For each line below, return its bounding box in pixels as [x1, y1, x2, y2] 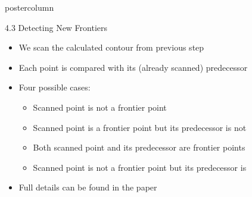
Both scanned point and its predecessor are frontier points [33, 141, 245, 154]
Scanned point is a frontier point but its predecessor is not [33, 121, 247, 133]
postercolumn [5, 1, 54, 13]
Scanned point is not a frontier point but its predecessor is [33, 161, 247, 173]
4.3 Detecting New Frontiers [5, 21, 108, 33]
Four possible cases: [18, 81, 91, 93]
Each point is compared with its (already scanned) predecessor [18, 61, 248, 73]
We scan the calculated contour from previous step [18, 41, 204, 54]
